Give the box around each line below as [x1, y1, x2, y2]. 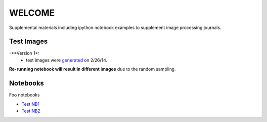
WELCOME [9, 7, 55, 18]
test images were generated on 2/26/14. [26, 57, 107, 63]
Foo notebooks [9, 92, 40, 98]
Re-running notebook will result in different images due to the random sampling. [9, 66, 176, 72]
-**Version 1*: [9, 50, 40, 56]
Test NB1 [21, 101, 40, 107]
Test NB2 [21, 108, 41, 114]
